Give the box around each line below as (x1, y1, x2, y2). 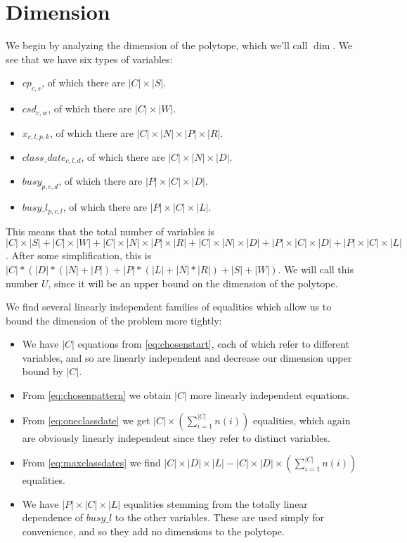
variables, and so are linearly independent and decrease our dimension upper (22, 350, 352, 365)
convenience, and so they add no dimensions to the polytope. (22, 524, 285, 539)
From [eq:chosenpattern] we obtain (22, 388, 172, 403)
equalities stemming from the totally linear (123, 496, 308, 511)
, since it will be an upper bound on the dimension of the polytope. (48, 275, 338, 290)
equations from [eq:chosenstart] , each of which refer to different (77, 336, 349, 351)
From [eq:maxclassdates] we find (22, 455, 161, 470)
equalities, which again (252, 412, 351, 427)
